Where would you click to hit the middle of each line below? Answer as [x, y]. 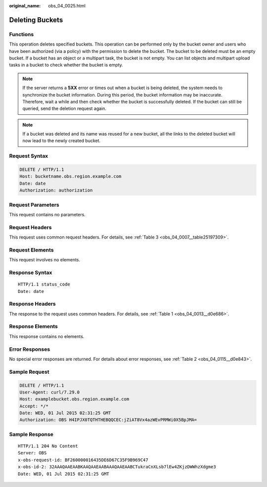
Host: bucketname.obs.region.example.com [70, 176]
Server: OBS [32, 453]
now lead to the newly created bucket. [62, 141]
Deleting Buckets [36, 20]
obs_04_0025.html [67, 6]
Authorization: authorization [56, 190]
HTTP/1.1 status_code [44, 284]
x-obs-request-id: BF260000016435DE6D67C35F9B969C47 [83, 460]
